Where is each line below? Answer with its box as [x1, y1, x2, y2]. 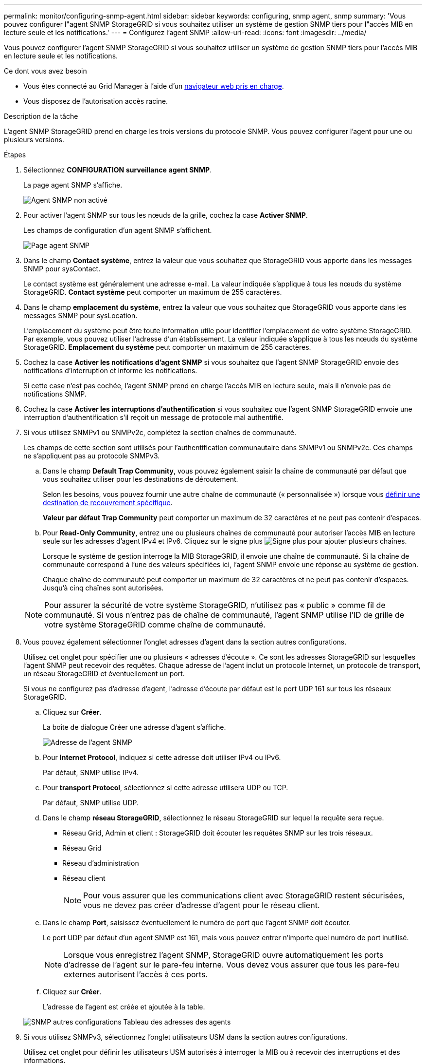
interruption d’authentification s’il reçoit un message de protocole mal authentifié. [23, 413, 284, 421]
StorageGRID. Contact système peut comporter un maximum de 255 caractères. [23, 288, 282, 296]
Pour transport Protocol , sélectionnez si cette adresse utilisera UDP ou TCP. [43, 783, 288, 792]
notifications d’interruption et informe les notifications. [23, 366, 197, 375]
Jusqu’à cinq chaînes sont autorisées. [43, 584, 164, 592]
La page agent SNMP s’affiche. [23, 181, 123, 189]
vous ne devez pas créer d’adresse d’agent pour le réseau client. [83, 900, 320, 910]
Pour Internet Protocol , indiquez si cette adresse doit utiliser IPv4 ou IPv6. [43, 753, 281, 761]
